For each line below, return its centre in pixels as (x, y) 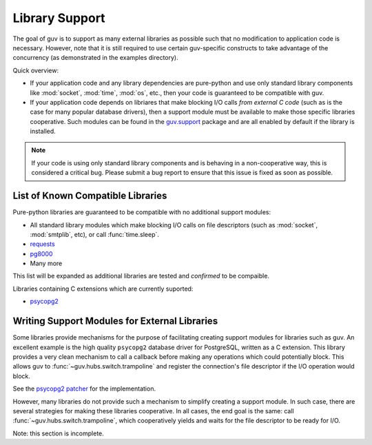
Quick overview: (36, 70)
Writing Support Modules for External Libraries (115, 321)
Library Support (59, 18)
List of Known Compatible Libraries (90, 196)
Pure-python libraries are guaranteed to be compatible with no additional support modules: (142, 212)
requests (42, 244)
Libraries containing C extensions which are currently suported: (103, 289)
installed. (43, 132)
